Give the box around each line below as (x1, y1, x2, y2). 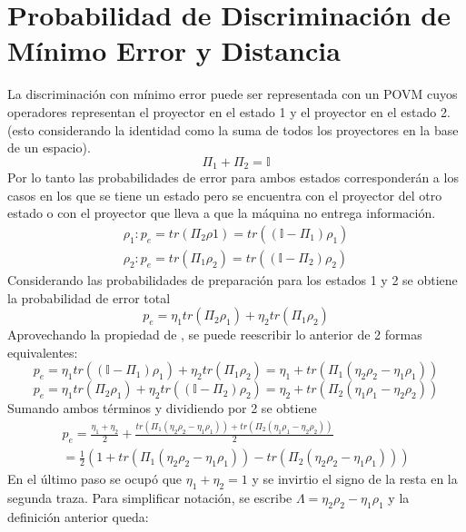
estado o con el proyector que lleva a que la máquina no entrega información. (7, 203, 436, 222)
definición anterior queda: (7, 507, 149, 526)
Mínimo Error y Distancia (7, 32, 341, 69)
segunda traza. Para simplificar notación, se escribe (7, 488, 292, 507)
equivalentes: (7, 342, 78, 361)
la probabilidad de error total (7, 288, 171, 307)
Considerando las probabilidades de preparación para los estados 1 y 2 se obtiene (7, 270, 458, 289)
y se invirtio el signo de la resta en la (252, 469, 458, 488)
